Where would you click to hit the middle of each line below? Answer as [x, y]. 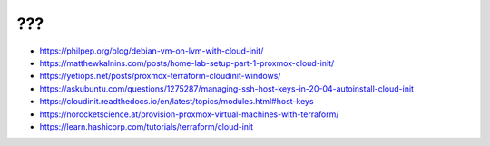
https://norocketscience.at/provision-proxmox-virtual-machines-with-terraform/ [189, 114]
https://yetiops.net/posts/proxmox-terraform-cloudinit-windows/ [160, 76]
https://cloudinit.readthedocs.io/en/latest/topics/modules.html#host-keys [176, 102]
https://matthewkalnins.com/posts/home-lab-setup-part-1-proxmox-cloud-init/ [187, 63]
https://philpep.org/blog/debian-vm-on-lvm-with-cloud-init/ [152, 51]
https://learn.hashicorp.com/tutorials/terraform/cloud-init [147, 126]
